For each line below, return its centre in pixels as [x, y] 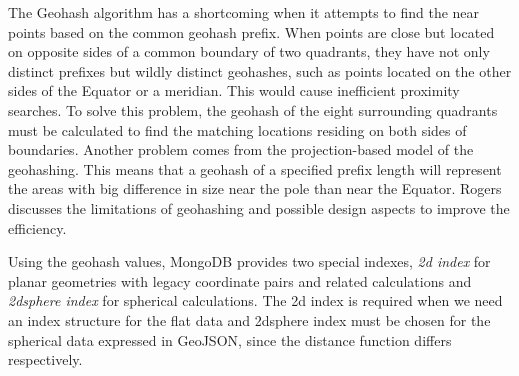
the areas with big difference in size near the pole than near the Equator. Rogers [255, 188]
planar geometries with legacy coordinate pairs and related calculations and [240, 280]
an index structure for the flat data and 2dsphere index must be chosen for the [249, 319]
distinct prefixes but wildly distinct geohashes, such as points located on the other [260, 70]
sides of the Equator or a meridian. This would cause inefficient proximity [234, 90]
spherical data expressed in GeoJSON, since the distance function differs [230, 339]
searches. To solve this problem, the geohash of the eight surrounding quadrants [253, 109]
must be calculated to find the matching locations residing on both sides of [237, 129]
